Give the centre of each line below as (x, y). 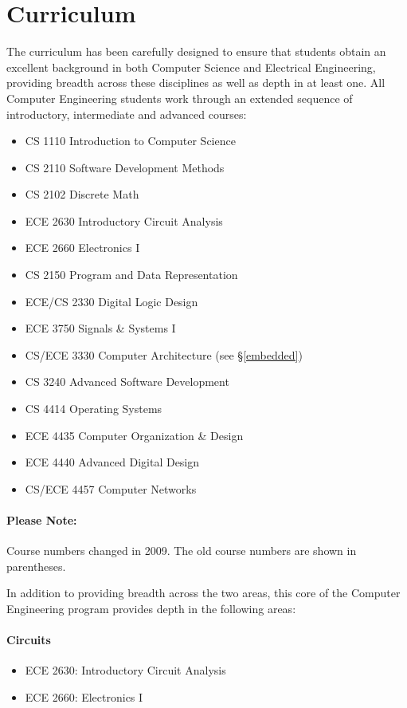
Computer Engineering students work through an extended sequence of (180, 98)
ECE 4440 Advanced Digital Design (112, 462)
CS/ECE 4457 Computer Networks (111, 488)
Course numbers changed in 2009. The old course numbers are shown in (182, 551)
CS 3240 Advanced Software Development (127, 382)
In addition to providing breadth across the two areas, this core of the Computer (203, 593)
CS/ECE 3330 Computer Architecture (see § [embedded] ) (164, 354)
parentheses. (36, 566)
